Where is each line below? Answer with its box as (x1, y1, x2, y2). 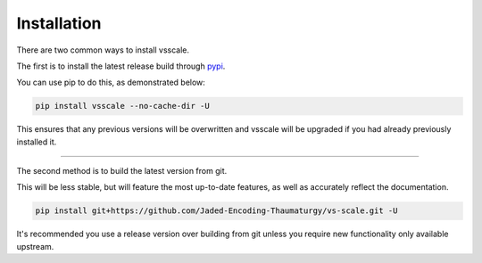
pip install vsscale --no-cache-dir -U (35, 101, 210, 111)
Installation (16, 13, 102, 33)
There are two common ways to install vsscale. (16, 45, 190, 55)
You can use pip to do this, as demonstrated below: (16, 77, 205, 88)
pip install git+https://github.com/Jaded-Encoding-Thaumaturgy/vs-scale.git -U (35, 206, 398, 216)
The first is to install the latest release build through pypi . (16, 61, 226, 71)
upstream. (16, 241, 54, 251)
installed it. (16, 136, 57, 147)
